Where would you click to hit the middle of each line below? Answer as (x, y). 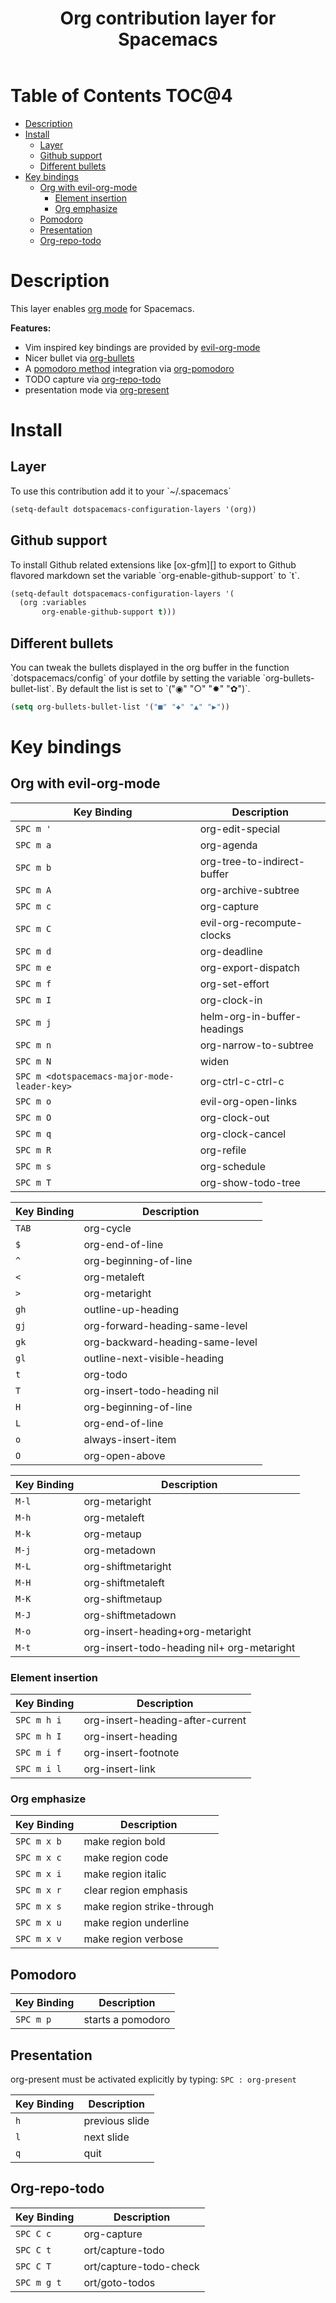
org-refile (223, 1150)
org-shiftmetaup (123, 1599)
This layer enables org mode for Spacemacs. (102, 308)
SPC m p (33, 2020)
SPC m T (33, 1182)
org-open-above (124, 1455)
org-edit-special (240, 829)
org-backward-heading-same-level (170, 1342)
